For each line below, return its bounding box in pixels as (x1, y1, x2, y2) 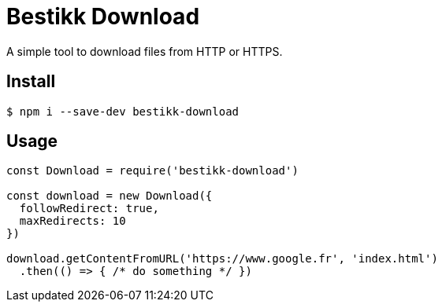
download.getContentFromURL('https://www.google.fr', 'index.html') (6, 252, 438, 266)
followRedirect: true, (19, 202, 159, 215)
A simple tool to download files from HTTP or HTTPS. (6, 44, 283, 58)
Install (6, 71, 56, 92)
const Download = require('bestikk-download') (6, 164, 299, 178)
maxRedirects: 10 (19, 214, 126, 228)
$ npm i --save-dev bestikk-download (6, 104, 240, 118)
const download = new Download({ (6, 189, 213, 203)
